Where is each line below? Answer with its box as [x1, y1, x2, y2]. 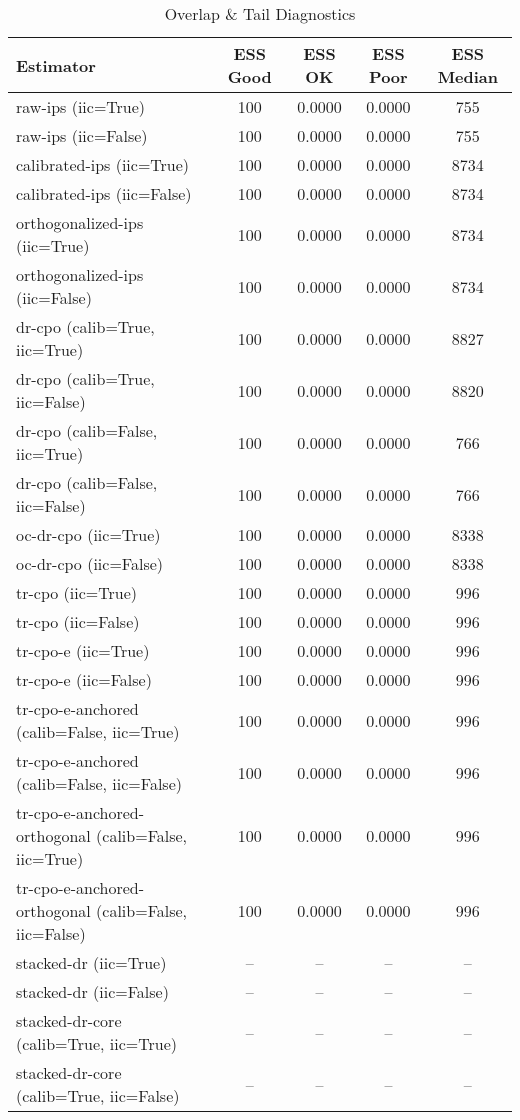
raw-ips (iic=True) [16, 95, 146, 118]
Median [437, 65, 499, 88]
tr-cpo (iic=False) [16, 610, 140, 633]
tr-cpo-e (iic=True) [16, 639, 150, 662]
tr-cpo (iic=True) [16, 581, 137, 604]
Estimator [16, 53, 96, 77]
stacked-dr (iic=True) [16, 951, 167, 974]
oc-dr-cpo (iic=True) [16, 523, 161, 546]
